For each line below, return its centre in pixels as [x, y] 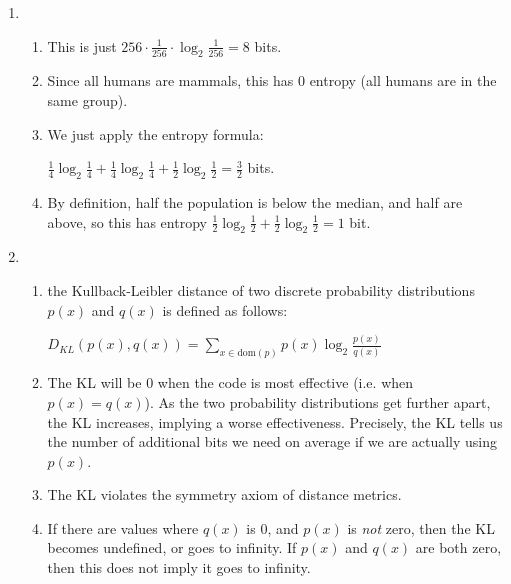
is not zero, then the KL [421, 527]
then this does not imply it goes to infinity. [179, 567]
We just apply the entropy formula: [155, 133]
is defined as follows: [225, 309]
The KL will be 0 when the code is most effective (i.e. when [230, 382]
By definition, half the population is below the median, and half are [255, 201]
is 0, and [272, 527]
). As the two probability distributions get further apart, [317, 401]
